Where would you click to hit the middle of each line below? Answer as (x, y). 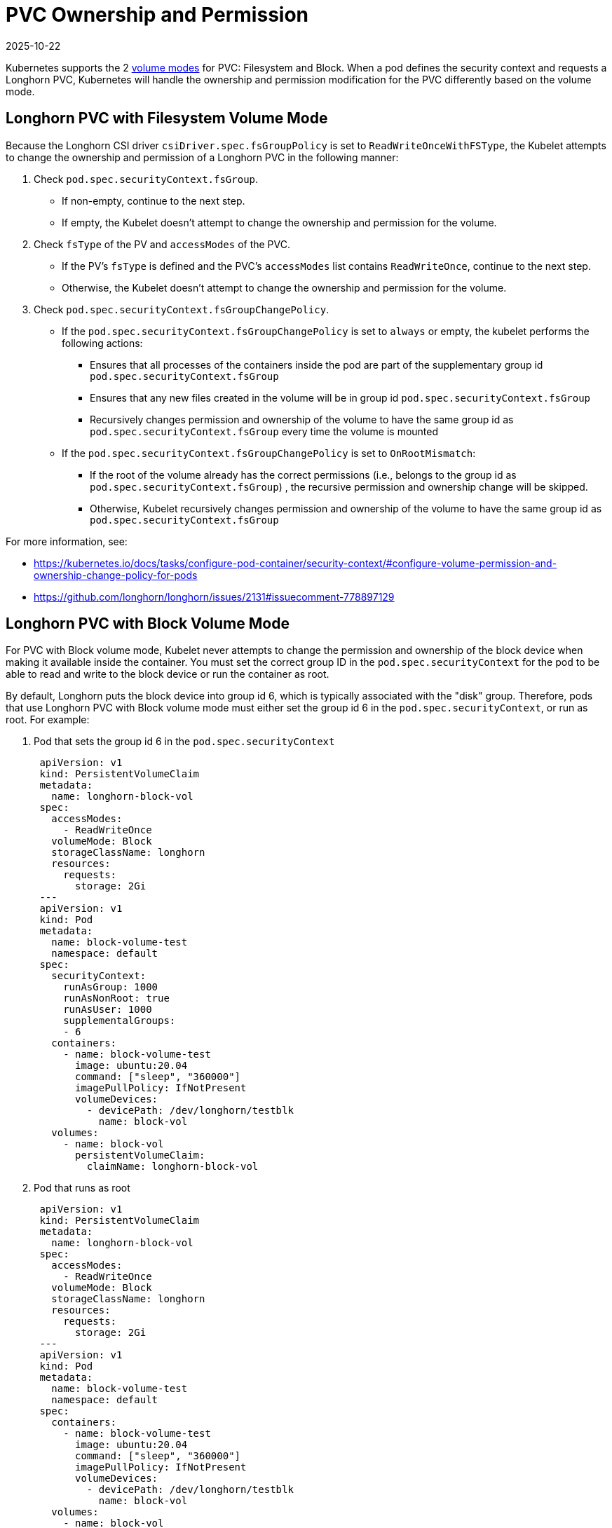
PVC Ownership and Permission (157, 15)
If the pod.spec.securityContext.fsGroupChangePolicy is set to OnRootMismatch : (269, 453)
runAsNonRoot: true (116, 998)
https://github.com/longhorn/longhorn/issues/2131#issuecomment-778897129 (214, 596)
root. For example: (48, 720)
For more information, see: (67, 541)
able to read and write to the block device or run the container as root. (168, 674)
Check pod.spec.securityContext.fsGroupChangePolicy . (182, 309)
